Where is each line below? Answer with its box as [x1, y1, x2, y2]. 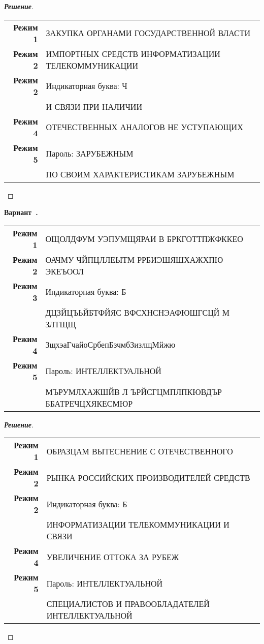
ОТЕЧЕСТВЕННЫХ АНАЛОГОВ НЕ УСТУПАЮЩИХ [46, 121, 243, 133]
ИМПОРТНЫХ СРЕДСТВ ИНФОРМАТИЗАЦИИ [46, 47, 220, 59]
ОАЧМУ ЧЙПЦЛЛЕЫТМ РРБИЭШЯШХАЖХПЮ [45, 253, 223, 265]
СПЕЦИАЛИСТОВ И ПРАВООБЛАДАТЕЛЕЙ [46, 598, 210, 610]
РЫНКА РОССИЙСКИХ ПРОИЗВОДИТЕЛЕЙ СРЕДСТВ [46, 471, 250, 483]
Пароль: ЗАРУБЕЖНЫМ [46, 147, 134, 160]
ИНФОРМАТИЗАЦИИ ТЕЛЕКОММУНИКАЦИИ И [46, 518, 229, 531]
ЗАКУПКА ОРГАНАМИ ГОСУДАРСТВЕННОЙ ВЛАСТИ [46, 27, 251, 39]
